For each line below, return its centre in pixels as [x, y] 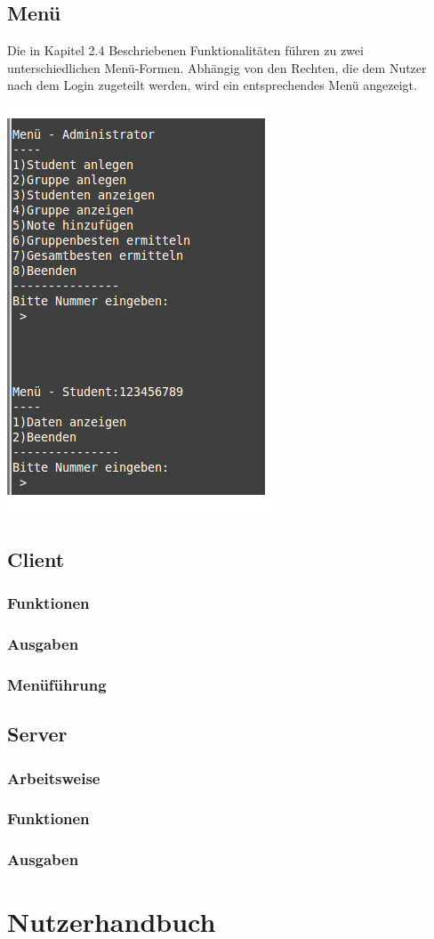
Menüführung [57, 684]
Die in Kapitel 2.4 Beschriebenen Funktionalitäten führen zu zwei [185, 50]
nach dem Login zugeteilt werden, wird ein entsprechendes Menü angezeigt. [212, 85]
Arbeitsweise [54, 777]
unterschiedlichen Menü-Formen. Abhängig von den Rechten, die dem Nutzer [217, 67]
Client [36, 559]
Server [37, 734]
